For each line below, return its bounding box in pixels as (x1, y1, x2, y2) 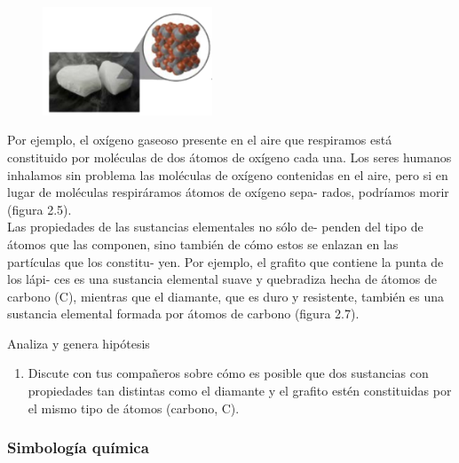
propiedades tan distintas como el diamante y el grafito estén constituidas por (28, 381, 452, 400)
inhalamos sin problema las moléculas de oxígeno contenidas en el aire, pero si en (7, 165, 448, 184)
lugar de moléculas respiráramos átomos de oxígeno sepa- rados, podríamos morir (7, 183, 449, 201)
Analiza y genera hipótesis (7, 334, 150, 352)
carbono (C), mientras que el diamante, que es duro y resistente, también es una (7, 286, 445, 305)
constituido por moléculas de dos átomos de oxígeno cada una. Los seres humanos (7, 147, 452, 166)
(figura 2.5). (7, 200, 72, 218)
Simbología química (7, 436, 149, 459)
